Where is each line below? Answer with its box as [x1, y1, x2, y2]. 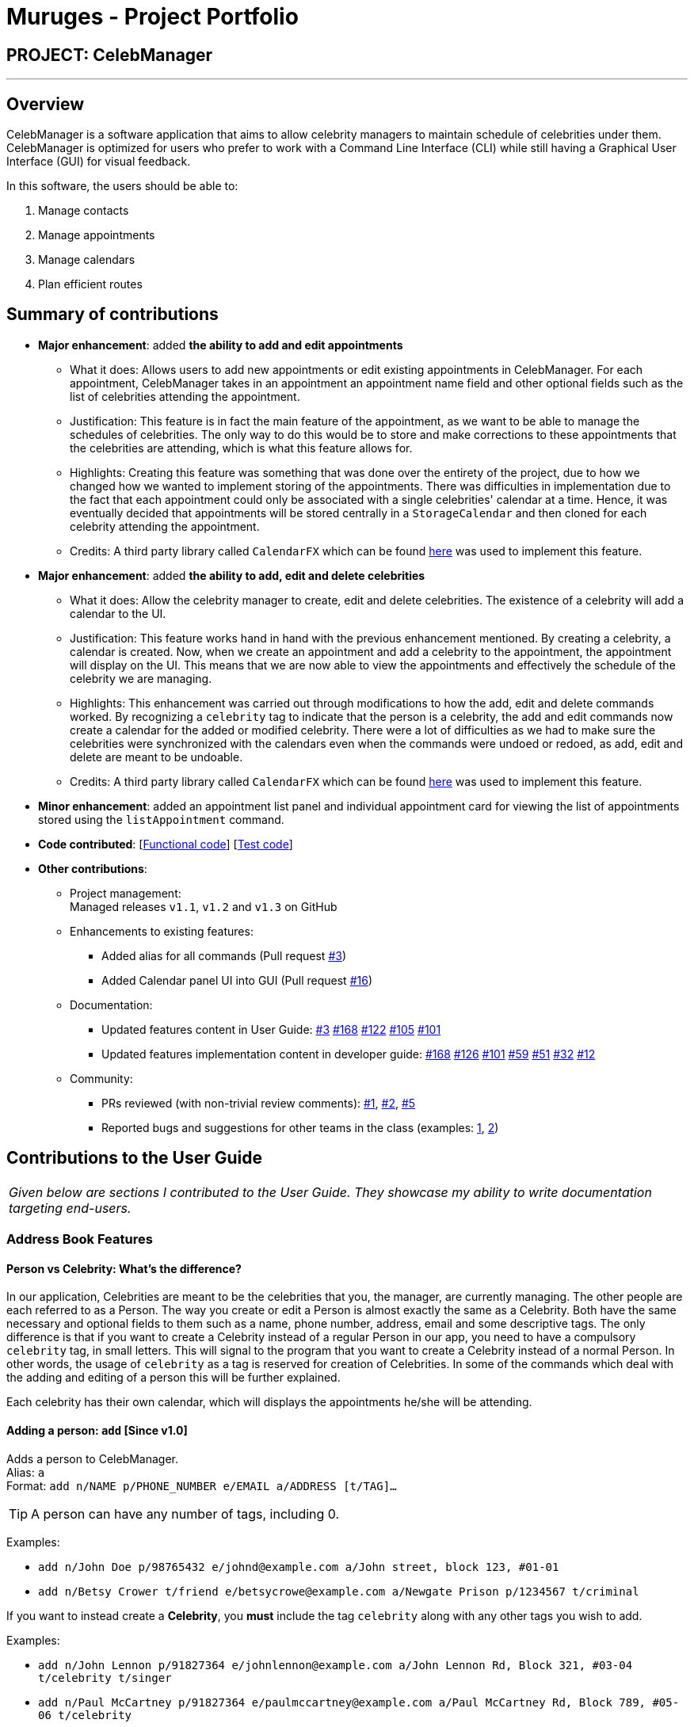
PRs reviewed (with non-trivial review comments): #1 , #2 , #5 [101, 1096, 416, 1110]
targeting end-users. [9, 1199, 132, 1216]
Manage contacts [38, 204, 129, 218]
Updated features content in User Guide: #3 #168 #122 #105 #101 [101, 1022, 441, 1036]
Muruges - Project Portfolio [6, 3, 299, 30]
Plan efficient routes [38, 277, 143, 292]
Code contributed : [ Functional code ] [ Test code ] [38, 837, 293, 851]
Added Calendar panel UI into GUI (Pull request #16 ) [101, 973, 372, 987]
